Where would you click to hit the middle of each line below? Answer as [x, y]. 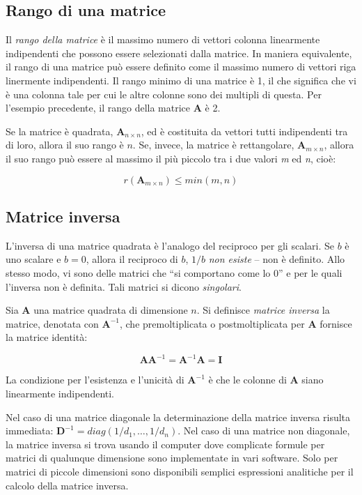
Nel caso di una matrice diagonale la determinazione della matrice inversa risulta [178, 417]
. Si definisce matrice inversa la [263, 310]
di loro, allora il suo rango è [65, 145]
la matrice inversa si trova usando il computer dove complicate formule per [165, 444]
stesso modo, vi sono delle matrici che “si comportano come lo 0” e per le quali [174, 272]
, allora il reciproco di [132, 259]
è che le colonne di [247, 380]
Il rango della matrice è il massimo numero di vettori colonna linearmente [163, 39]
